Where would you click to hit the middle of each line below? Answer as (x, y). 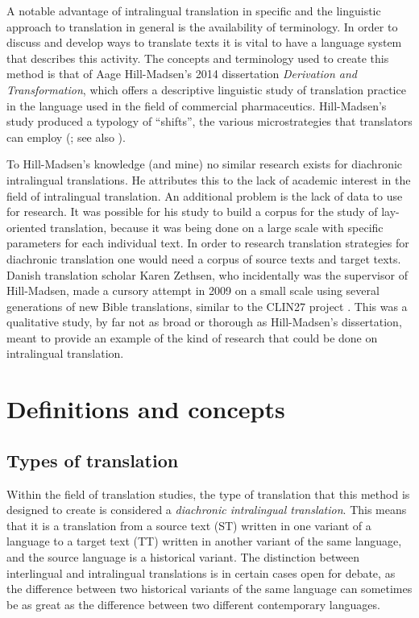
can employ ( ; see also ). (66, 137)
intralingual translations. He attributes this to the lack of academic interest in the (209, 179)
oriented (27, 227)
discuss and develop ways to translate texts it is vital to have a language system (204, 42)
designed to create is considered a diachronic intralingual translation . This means (207, 510)
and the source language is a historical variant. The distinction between (183, 557)
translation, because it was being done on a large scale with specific (217, 227)
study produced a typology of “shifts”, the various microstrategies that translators (209, 121)
